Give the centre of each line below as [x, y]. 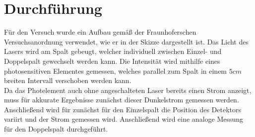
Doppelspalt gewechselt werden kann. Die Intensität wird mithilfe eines [112, 61]
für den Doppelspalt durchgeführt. [56, 129]
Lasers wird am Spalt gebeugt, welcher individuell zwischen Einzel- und [113, 51]
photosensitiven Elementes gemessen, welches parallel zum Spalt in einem [116, 70]
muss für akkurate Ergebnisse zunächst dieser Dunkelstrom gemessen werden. [122, 100]
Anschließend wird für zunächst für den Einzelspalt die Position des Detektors [123, 109]
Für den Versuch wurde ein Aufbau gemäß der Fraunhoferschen [100, 32]
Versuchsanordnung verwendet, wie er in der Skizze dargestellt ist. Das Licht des [126, 41]
